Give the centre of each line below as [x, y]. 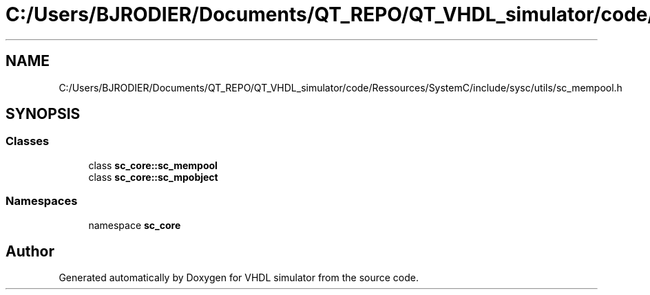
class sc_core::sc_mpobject [153, 177]
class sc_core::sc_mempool [153, 165]
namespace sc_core [135, 225]
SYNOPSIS [43, 114]
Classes [28, 141]
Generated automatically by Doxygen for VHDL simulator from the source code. [239, 278]
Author [30, 251]
